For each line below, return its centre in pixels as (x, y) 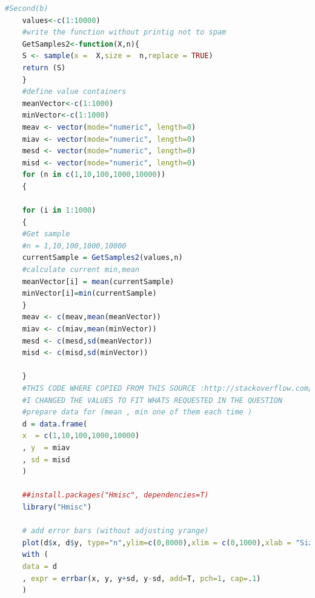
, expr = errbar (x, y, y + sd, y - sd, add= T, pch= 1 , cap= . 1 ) (141, 578)
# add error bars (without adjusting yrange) (115, 531)
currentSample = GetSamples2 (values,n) (102, 258)
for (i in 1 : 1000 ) (59, 211)
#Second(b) (27, 8)
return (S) (44, 68)
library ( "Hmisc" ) (57, 507)
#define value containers (74, 92)
